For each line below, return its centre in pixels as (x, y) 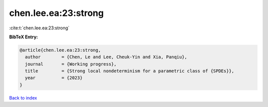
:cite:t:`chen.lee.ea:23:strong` (39, 28)
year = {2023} (54, 78)
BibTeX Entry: (24, 37)
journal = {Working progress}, (71, 64)
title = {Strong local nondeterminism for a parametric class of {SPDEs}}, (130, 71)
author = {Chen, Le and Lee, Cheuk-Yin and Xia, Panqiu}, (106, 57)
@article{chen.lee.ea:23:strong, (60, 50)
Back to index (23, 98)
